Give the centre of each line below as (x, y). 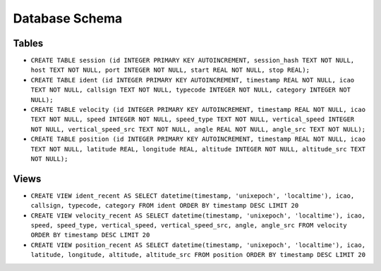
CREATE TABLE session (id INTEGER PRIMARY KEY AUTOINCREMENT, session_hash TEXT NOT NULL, (193, 61)
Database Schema (68, 18)
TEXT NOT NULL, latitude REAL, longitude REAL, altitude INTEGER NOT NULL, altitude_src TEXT (198, 149)
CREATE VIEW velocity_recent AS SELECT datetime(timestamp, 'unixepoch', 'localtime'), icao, (198, 215)
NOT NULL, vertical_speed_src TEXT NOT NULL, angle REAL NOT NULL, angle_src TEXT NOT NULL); (198, 129)
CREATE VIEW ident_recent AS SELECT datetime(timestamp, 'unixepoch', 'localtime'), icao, (193, 196)
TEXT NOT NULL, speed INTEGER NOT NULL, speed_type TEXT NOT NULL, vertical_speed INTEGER (193, 119)
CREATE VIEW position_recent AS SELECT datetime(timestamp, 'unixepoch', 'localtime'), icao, (198, 245)
